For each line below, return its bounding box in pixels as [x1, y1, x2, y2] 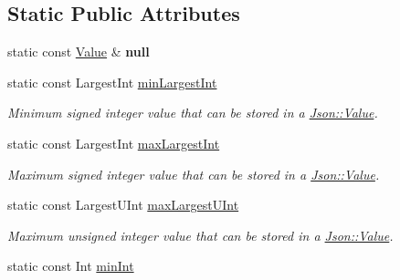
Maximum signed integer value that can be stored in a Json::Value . [7, 164, 380, 183]
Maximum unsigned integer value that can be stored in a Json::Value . [7, 225, 394, 244]
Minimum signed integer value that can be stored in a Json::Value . [7, 103, 378, 122]
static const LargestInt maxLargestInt [7, 133, 220, 152]
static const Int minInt [7, 256, 134, 275]
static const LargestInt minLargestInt [7, 72, 217, 91]
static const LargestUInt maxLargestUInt [7, 195, 239, 214]
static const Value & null [7, 42, 150, 61]
